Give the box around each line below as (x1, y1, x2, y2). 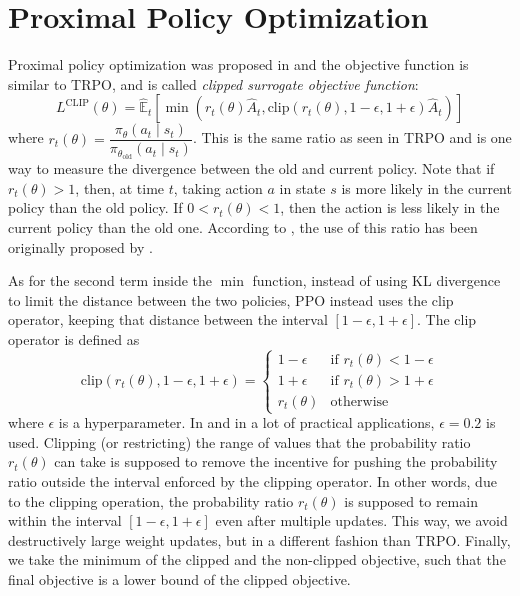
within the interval (8, 510, 122, 531)
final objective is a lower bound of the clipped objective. (8, 568, 351, 589)
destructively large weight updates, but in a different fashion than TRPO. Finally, (8, 529, 511, 550)
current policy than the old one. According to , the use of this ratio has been (8, 217, 478, 238)
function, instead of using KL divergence (252, 270, 501, 291)
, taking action (173, 177, 263, 198)
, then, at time (75, 177, 165, 198)
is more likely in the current (341, 177, 512, 198)
